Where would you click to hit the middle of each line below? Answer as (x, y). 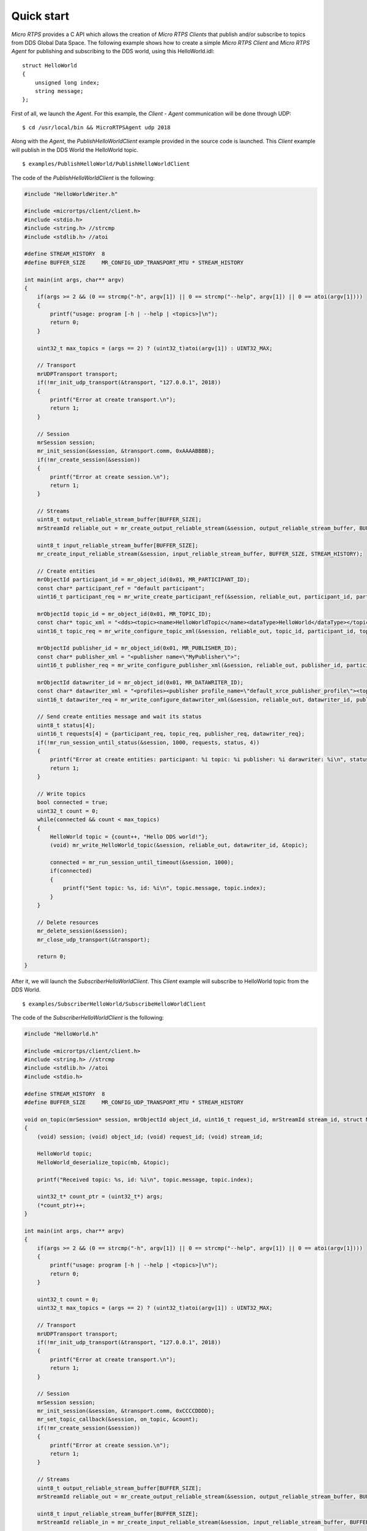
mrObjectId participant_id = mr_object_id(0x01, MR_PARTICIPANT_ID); (143, 580)
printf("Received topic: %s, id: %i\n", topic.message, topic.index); (145, 1179)
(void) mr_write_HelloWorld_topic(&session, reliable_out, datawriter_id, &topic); (179, 845)
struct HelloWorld (50, 65)
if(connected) (71, 871)
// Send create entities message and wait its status (119, 717)
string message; (59, 91)
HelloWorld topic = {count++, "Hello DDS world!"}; (129, 837)
